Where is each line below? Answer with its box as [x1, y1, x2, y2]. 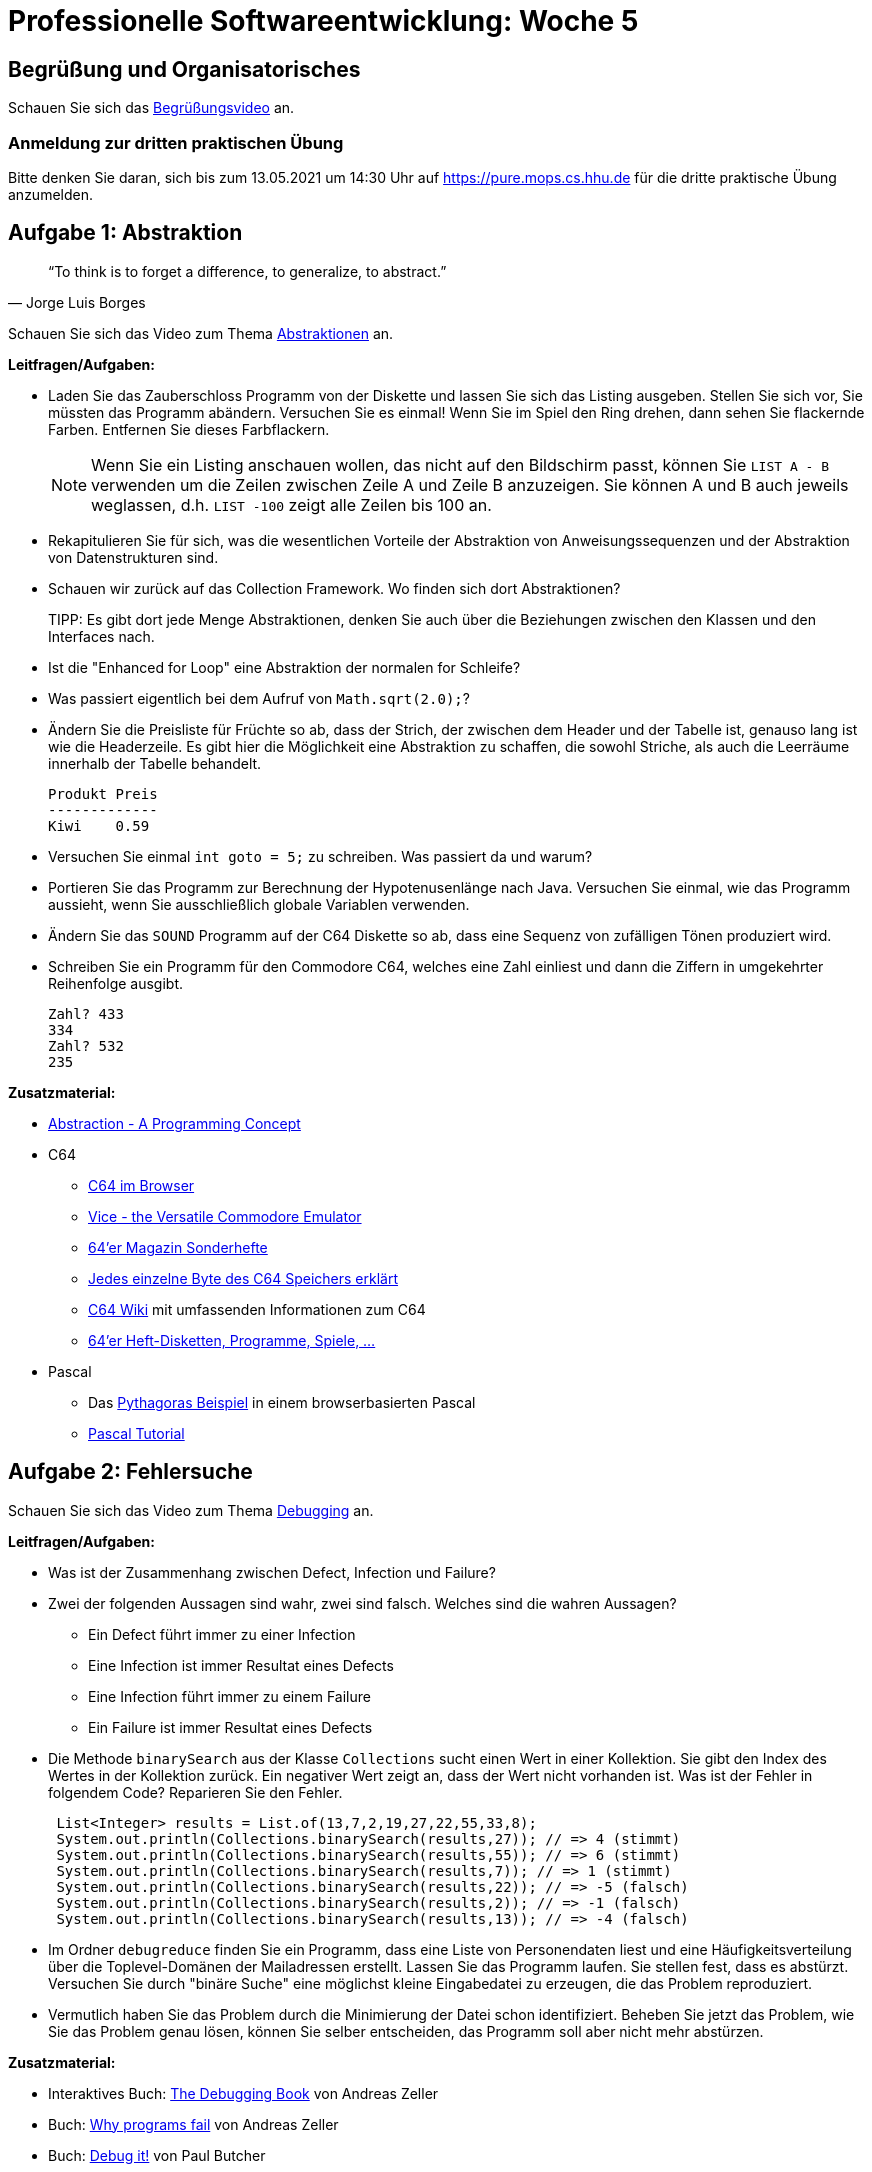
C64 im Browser [88, 1176, 195, 1194]
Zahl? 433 [48, 1005, 124, 1022]
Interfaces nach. [48, 627, 155, 645]
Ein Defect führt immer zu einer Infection [88, 1625, 356, 1643]
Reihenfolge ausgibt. [48, 974, 184, 992]
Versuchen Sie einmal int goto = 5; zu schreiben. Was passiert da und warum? [48, 847, 593, 865]
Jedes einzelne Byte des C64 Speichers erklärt [88, 1269, 399, 1287]
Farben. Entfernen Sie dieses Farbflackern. [48, 420, 330, 438]
